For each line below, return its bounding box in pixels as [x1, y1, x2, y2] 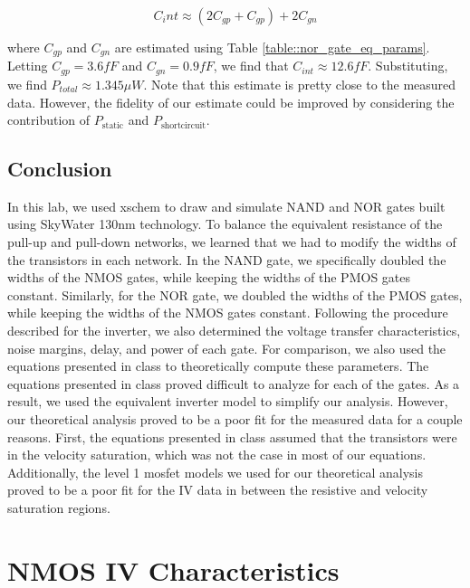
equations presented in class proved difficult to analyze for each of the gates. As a [7, 374, 460, 393]
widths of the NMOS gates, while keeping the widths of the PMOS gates [7, 268, 411, 287]
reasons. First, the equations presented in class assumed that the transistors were [7, 427, 457, 446]
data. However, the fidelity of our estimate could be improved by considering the [7, 92, 455, 111]
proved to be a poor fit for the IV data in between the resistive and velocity [7, 480, 428, 499]
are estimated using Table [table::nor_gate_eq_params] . [114, 38, 430, 56]
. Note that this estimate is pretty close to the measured [143, 74, 456, 93]
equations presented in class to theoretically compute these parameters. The [7, 356, 429, 375]
